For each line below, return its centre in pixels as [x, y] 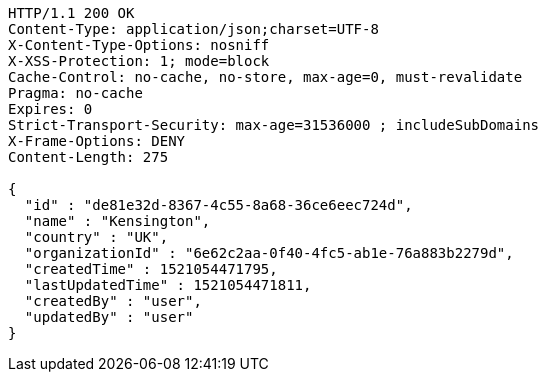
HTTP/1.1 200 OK [71, 13]
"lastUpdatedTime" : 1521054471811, [168, 285]
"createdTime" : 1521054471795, [151, 269]
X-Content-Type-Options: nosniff [139, 45]
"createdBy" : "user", [113, 301]
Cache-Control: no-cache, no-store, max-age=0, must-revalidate [265, 77]
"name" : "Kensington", [117, 221]
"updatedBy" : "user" [109, 317]
